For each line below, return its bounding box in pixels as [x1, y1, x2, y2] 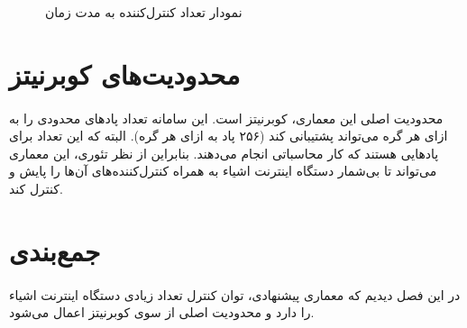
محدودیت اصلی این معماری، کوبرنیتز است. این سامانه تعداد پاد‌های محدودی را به [9, 108, 444, 127]
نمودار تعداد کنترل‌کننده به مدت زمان [45, 3, 243, 21]
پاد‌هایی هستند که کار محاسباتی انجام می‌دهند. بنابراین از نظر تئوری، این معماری [9, 143, 439, 162]
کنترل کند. [9, 178, 63, 197]
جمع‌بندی [9, 232, 101, 269]
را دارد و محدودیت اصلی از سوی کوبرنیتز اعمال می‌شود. [9, 303, 315, 322]
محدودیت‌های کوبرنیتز [9, 55, 241, 92]
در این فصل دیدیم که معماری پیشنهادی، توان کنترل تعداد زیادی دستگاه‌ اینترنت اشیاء [9, 285, 461, 304]
